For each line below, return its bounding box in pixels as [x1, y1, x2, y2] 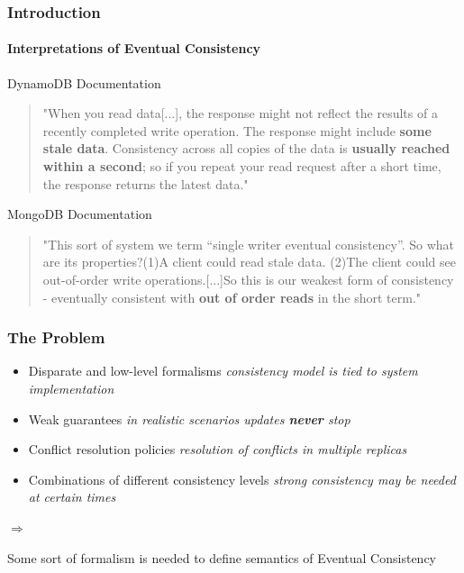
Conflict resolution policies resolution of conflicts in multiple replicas [28, 440, 407, 459]
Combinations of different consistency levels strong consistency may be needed [28, 469, 456, 488]
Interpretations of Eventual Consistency [7, 39, 261, 58]
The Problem [7, 326, 105, 349]
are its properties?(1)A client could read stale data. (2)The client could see [42, 252, 456, 271]
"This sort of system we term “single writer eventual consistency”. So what [42, 234, 454, 253]
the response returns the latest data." [42, 174, 249, 193]
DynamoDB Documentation [7, 73, 161, 92]
